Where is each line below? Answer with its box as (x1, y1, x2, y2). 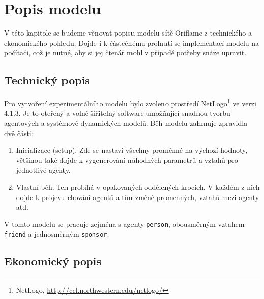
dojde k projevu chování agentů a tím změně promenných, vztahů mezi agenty (16, 191, 259, 202)
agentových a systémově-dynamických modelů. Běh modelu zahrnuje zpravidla (4, 117, 248, 128)
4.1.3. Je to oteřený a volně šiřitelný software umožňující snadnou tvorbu (4, 108, 230, 118)
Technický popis (4, 72, 90, 88)
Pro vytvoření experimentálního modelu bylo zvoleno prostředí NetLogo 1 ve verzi (4, 96, 256, 108)
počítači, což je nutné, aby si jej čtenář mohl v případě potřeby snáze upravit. (4, 47, 247, 58)
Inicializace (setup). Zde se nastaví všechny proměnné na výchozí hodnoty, (16, 145, 248, 155)
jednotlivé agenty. (16, 164, 71, 175)
